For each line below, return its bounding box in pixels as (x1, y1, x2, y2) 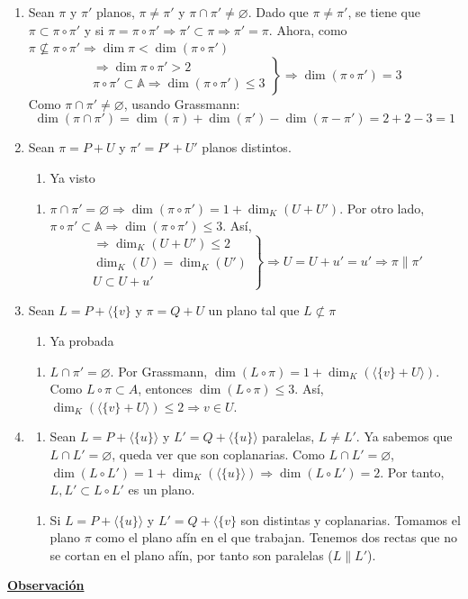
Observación (7, 576, 85, 594)
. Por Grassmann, (110, 361, 208, 380)
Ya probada (49, 331, 114, 349)
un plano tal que (208, 301, 300, 320)
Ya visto (49, 168, 95, 186)
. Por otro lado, (339, 198, 425, 217)
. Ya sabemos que (355, 427, 453, 446)
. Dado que (247, 3, 309, 21)
